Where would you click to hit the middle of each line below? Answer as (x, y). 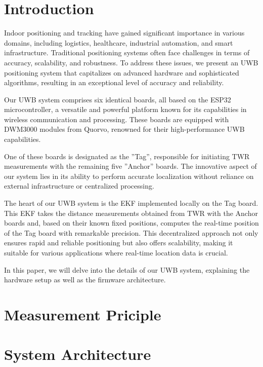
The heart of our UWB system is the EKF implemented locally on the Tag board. (131, 203)
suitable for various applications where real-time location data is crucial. (116, 252)
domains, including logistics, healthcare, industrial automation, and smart (119, 42)
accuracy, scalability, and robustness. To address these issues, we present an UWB (131, 62)
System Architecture (78, 354)
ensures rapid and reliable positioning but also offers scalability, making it (119, 243)
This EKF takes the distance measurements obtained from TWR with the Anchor (131, 213)
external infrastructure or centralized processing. (79, 186)
